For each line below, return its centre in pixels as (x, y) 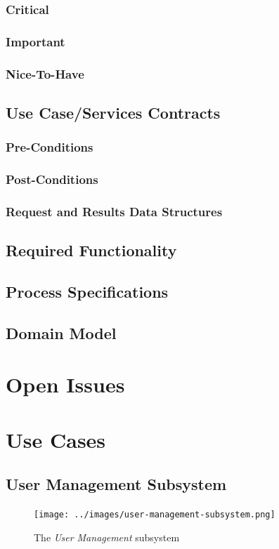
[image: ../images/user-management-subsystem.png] (155, 515)
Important (35, 41)
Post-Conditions (52, 179)
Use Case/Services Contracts (113, 112)
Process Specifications (87, 292)
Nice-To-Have (45, 73)
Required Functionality (91, 250)
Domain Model (61, 332)
